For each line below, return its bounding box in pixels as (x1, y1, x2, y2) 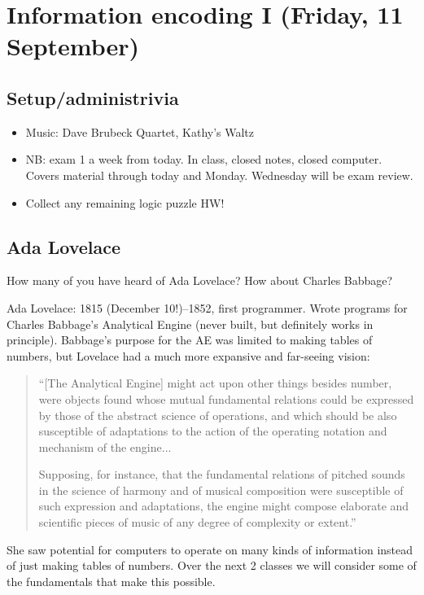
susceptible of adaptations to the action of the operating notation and (38, 422, 387, 440)
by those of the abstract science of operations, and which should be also (38, 406, 397, 423)
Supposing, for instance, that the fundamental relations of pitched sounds (38, 466, 405, 483)
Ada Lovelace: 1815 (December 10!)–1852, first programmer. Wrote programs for (7, 299, 408, 316)
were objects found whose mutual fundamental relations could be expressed (38, 390, 414, 407)
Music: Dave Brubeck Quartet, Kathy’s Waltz (25, 123, 255, 140)
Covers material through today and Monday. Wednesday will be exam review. (25, 166, 413, 183)
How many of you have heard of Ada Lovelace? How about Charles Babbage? (7, 272, 393, 289)
